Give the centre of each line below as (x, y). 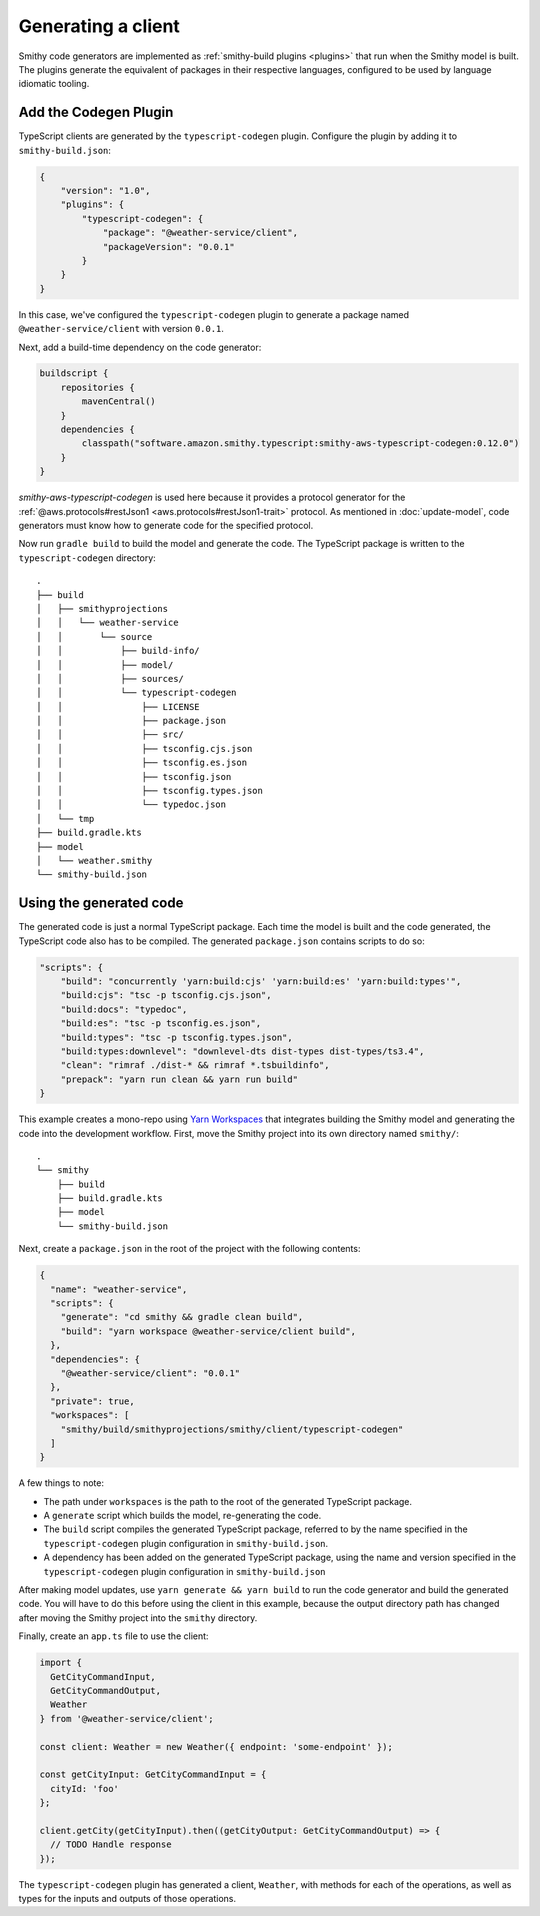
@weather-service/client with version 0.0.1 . (121, 329)
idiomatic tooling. (54, 84)
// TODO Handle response (111, 1844)
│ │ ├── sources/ (110, 678)
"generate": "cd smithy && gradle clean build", (182, 1317)
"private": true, (92, 1401)
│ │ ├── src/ (110, 734)
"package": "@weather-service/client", (200, 233)
